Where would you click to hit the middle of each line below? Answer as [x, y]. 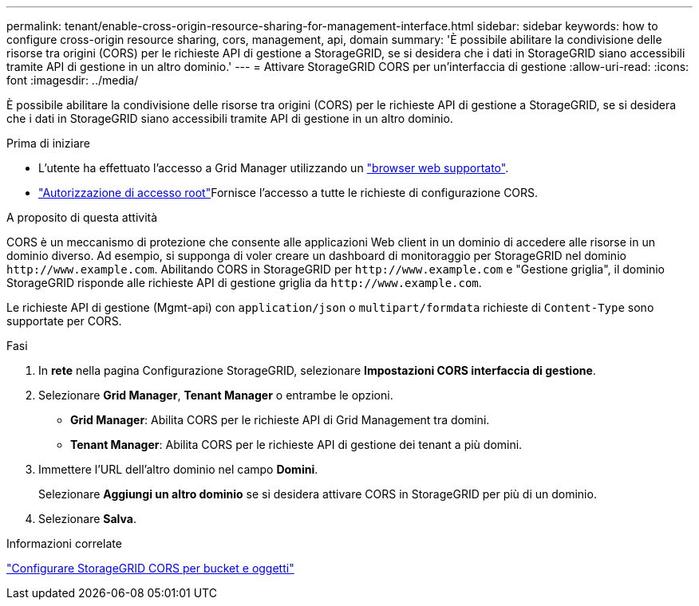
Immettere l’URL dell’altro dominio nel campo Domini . [178, 469]
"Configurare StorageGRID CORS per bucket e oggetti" [150, 568]
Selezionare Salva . [87, 519]
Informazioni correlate [64, 543]
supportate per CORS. [64, 321]
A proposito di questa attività [82, 217]
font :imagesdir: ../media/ [73, 80]
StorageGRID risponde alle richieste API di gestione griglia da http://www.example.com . [244, 283]
